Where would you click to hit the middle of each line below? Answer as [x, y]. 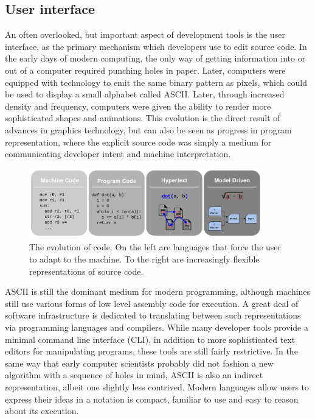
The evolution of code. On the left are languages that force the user [155, 247]
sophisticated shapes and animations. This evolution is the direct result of [143, 118]
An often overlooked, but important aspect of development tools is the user [145, 34]
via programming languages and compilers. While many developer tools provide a [157, 327]
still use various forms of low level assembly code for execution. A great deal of [152, 303]
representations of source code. [86, 271]
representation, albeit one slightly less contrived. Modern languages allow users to [157, 387]
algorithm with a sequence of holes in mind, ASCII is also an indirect [134, 375]
